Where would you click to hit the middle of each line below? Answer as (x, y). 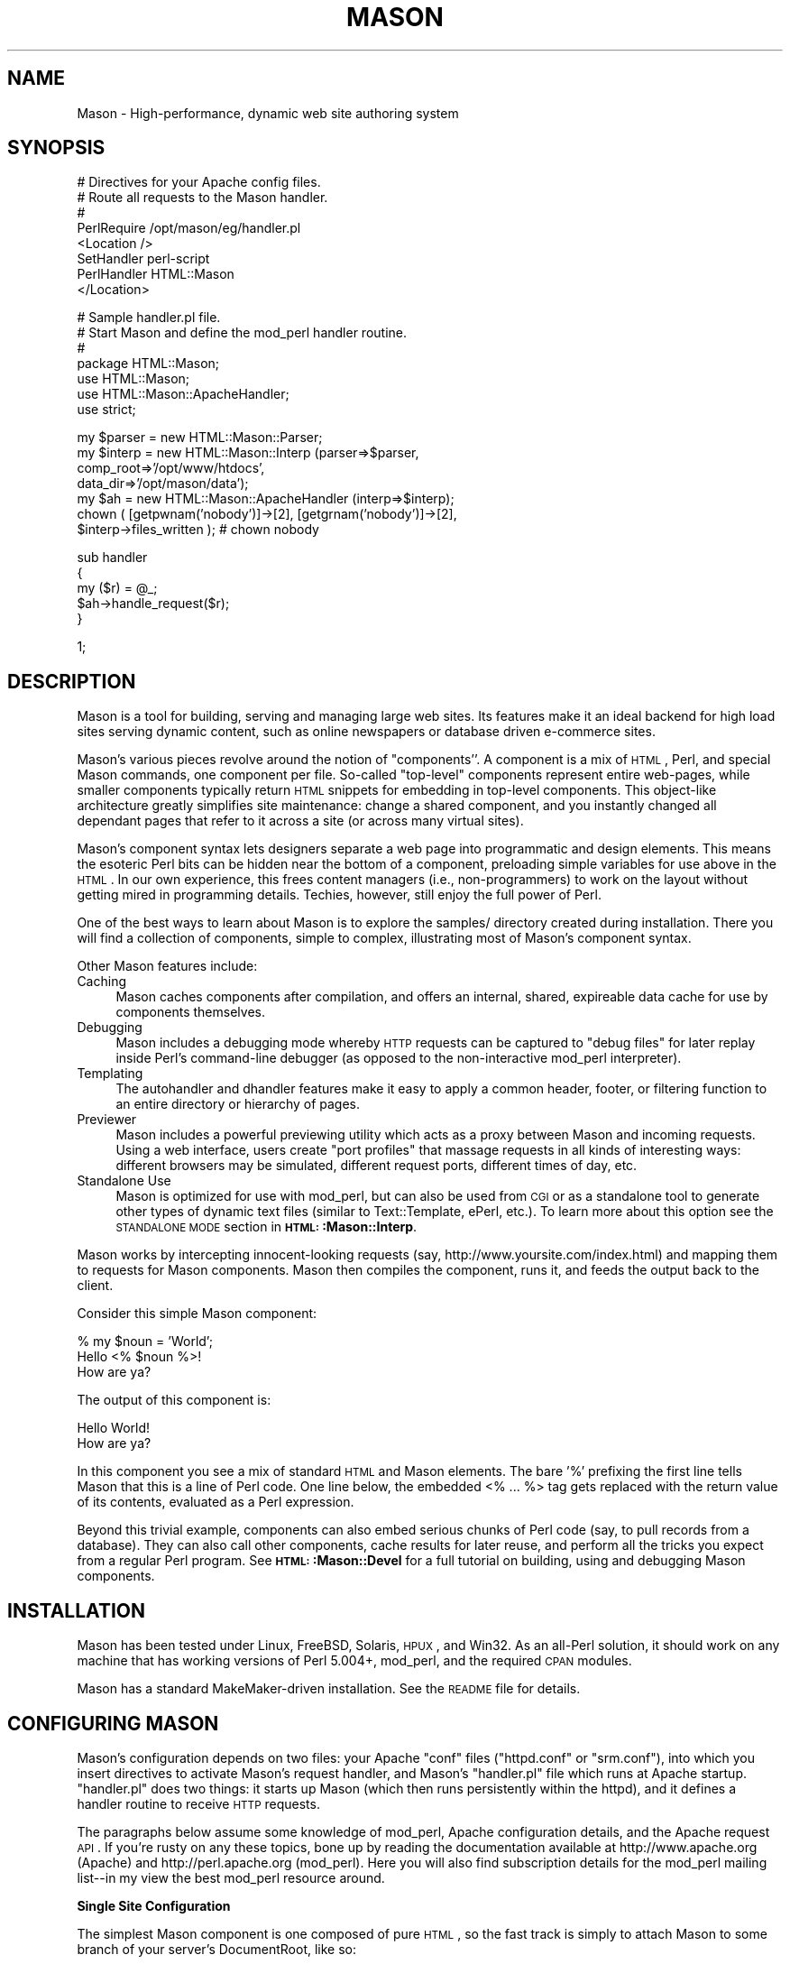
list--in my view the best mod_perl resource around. (231, 1877)
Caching (102, 982)
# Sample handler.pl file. (149, 318)
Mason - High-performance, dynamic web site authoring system (268, 113)
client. (95, 1286)
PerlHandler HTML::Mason (156, 274)
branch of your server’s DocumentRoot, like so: (217, 1949)
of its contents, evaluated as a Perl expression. (216, 1502)
